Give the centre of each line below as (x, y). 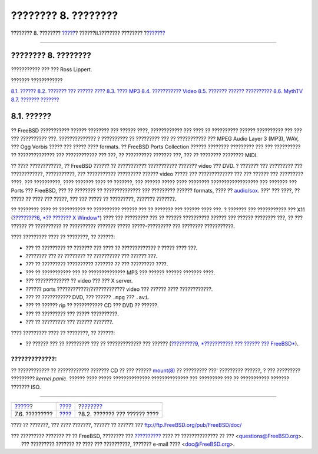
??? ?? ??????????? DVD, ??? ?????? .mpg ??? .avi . (88, 297)
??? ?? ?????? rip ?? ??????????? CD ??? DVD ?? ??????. (92, 306)
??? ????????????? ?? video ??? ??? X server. (79, 281)
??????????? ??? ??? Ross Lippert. (52, 69)
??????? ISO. (26, 387)
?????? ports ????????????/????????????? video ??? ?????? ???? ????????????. (119, 289)
